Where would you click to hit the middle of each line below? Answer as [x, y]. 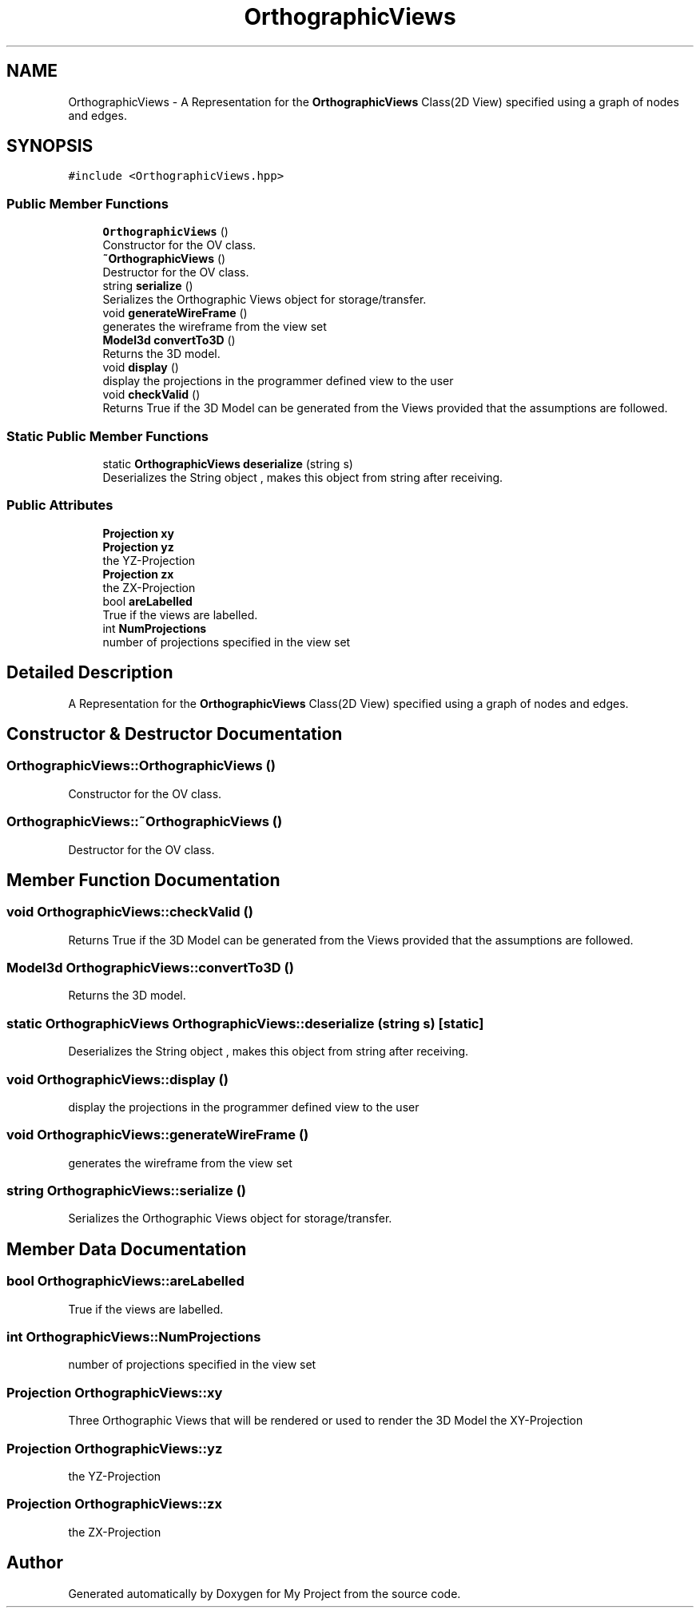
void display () [141, 368]
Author [35, 1563]
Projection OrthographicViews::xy [115, 1392]
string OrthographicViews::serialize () [126, 1191]
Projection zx [138, 574]
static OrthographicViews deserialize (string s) [228, 463]
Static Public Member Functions [108, 436]
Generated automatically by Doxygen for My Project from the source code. [264, 1593]
